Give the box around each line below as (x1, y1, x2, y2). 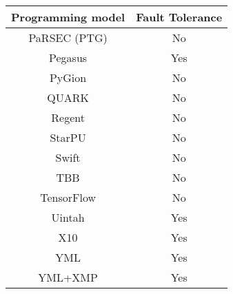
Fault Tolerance (136, 9, 223, 25)
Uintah (51, 209, 85, 225)
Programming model (11, 9, 125, 25)
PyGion (49, 70, 87, 85)
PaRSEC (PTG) (28, 30, 108, 45)
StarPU (50, 129, 86, 145)
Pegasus (49, 50, 88, 65)
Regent (51, 109, 85, 125)
